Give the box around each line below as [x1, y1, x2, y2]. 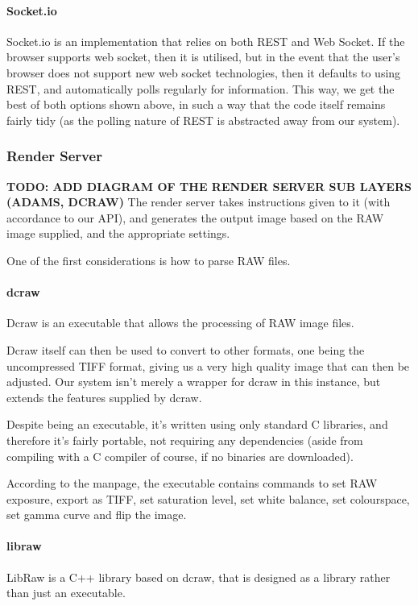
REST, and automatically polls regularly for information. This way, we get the [6, 80, 395, 97]
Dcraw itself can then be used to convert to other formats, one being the [6, 341, 365, 358]
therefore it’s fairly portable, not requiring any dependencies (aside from [6, 431, 363, 448]
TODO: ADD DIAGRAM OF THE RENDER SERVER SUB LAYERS [6, 177, 412, 194]
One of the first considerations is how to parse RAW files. [6, 251, 291, 268]
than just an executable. [6, 584, 126, 601]
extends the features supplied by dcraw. [6, 388, 202, 405]
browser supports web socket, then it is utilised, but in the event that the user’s [6, 48, 400, 65]
